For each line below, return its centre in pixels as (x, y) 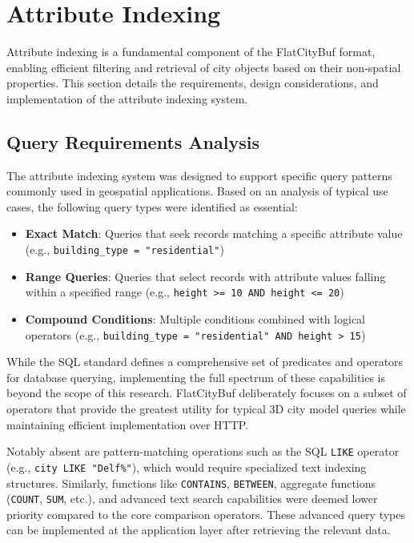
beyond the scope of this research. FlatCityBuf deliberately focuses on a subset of (207, 393)
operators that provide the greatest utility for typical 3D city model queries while (206, 409)
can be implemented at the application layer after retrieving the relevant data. (199, 530)
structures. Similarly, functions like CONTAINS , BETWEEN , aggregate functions (191, 483)
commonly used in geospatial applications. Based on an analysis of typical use (197, 191)
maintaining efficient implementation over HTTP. (128, 424)
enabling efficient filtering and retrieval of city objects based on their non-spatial (204, 67)
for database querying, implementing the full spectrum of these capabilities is (196, 377)
